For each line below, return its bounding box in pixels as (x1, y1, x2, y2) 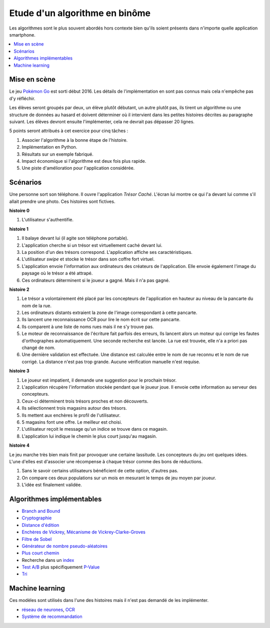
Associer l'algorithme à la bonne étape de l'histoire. (21, 137, 128, 143)
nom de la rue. (21, 302, 52, 308)
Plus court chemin (21, 550, 59, 556)
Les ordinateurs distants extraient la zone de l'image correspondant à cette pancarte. (21, 309, 197, 316)
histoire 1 (9, 226, 28, 232)
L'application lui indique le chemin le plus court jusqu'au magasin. (21, 433, 157, 439)
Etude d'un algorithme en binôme (9, 8, 151, 19)
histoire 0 (9, 208, 30, 213)
